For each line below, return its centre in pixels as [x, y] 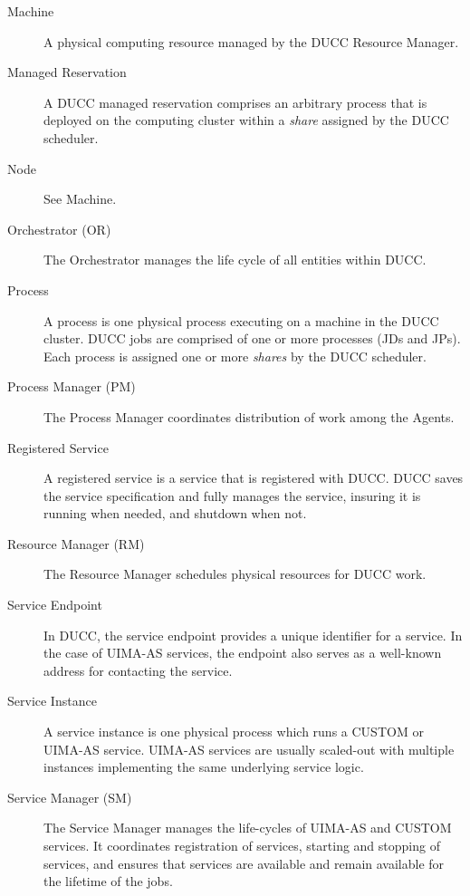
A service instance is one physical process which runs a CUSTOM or [234, 732]
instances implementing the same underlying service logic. [204, 767]
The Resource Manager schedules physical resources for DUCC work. [235, 574]
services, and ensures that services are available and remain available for [244, 863]
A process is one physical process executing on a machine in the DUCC [241, 320]
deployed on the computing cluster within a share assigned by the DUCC [246, 120]
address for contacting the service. [138, 670]
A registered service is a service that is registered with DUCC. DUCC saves [254, 478]
